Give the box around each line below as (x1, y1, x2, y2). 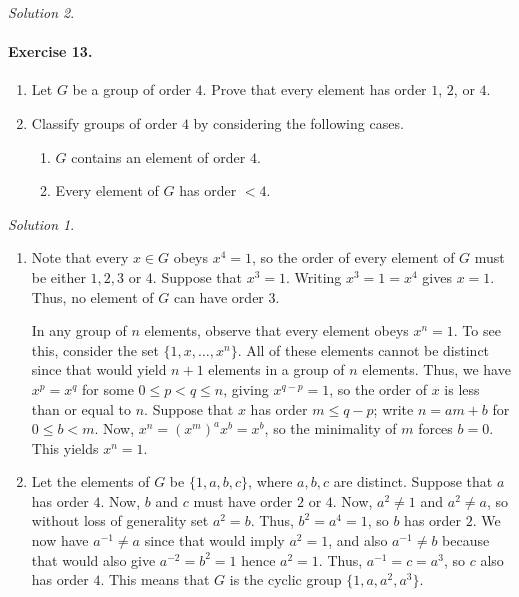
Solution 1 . (8, 213, 75, 234)
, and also (328, 530, 388, 551)
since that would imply (144, 530, 285, 551)
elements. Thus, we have (362, 359, 511, 380)
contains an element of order (71, 146, 246, 167)
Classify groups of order (31, 112, 178, 133)
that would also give (31, 549, 156, 570)
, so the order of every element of (252, 247, 455, 268)
